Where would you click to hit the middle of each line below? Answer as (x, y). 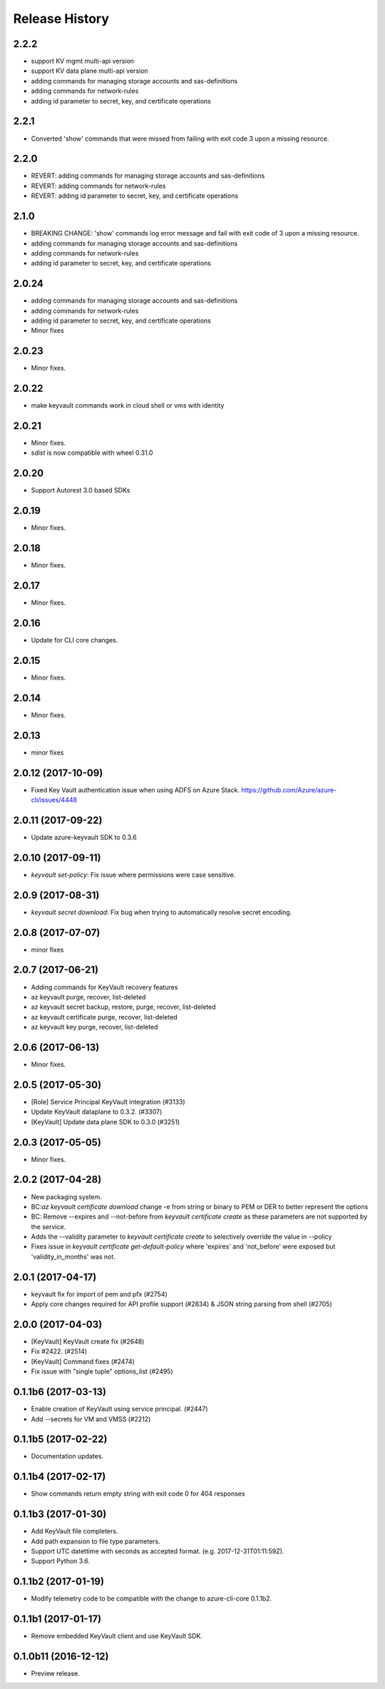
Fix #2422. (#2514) (59, 1351)
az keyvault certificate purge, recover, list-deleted (104, 1017)
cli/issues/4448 (54, 800)
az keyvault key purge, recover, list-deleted (94, 1027)
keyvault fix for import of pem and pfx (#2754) (99, 1294)
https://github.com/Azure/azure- (289, 790)
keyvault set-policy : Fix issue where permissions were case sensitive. (133, 874)
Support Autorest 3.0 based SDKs (81, 490)
